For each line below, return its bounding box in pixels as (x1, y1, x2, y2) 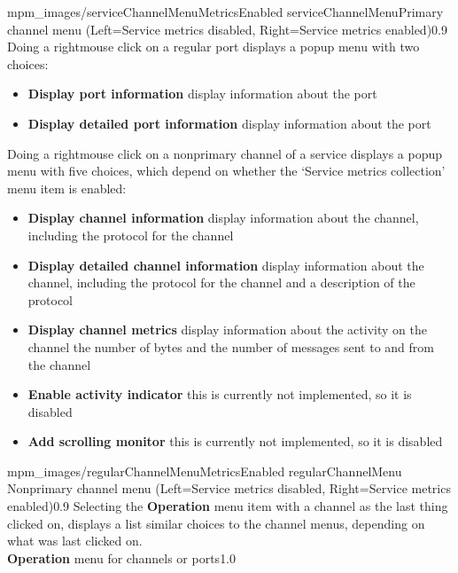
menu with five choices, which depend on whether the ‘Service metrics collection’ (7, 161, 446, 180)
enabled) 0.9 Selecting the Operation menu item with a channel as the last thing (7, 497, 448, 515)
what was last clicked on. (7, 531, 143, 550)
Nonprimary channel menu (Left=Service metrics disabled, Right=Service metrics (7, 479, 451, 498)
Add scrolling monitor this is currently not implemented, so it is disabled (27, 432, 443, 451)
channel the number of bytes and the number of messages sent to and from (27, 337, 434, 356)
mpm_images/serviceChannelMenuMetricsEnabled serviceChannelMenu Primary (7, 3, 444, 20)
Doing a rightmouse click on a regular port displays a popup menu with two (7, 37, 420, 56)
